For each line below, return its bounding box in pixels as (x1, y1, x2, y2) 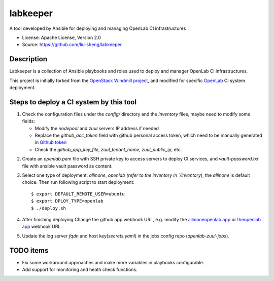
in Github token (35, 139, 67, 145)
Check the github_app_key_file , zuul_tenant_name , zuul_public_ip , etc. (35, 146, 182, 152)
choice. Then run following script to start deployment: (22, 179, 134, 185)
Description (9, 55, 48, 63)
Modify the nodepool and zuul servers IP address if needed (35, 125, 159, 131)
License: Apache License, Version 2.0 (22, 34, 101, 41)
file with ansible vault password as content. (22, 163, 113, 169)
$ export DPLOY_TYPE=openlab (31, 198, 104, 204)
